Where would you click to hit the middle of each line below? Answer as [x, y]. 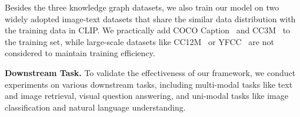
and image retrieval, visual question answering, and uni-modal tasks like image [146, 96]
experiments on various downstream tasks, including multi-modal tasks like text [149, 84]
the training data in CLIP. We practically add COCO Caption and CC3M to [148, 30]
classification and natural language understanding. [95, 107]
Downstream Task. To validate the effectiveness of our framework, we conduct [150, 72]
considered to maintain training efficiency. [80, 53]
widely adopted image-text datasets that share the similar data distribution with [150, 18]
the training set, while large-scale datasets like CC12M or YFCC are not [139, 41]
